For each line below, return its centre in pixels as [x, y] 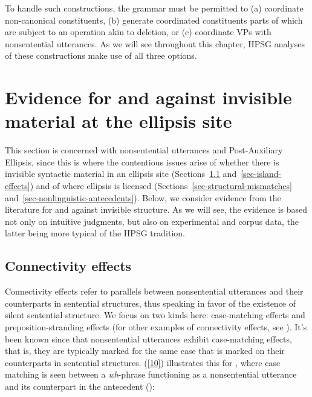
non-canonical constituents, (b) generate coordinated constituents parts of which [154, 20]
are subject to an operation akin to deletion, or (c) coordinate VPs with [138, 32]
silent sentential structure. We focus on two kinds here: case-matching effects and [155, 315]
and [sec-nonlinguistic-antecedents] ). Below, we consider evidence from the [143, 197]
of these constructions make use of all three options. [101, 55]
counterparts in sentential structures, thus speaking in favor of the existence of [151, 303]
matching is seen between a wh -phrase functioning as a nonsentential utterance [151, 374]
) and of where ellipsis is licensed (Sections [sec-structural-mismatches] [161, 186]
